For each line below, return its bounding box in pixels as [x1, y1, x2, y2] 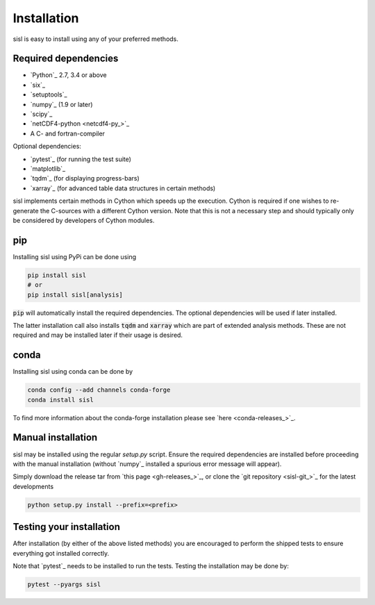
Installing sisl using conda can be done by [12, 367, 133, 376]
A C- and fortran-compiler [30, 129, 106, 138]
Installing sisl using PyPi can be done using [12, 252, 137, 260]
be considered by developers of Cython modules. [12, 216, 155, 224]
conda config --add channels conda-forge [27, 386, 171, 394]
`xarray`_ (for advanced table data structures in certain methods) [30, 184, 216, 192]
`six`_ [30, 81, 45, 89]
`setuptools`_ [30, 90, 67, 99]
